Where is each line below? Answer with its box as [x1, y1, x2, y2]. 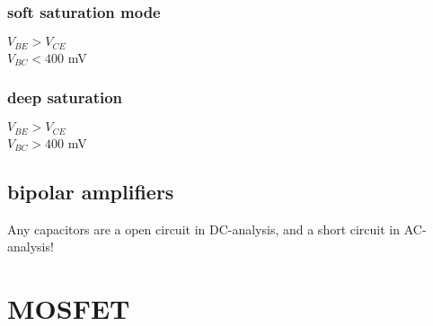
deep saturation [7, 86, 123, 109]
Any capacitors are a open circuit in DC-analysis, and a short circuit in [7, 219, 401, 238]
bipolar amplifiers [7, 177, 174, 205]
